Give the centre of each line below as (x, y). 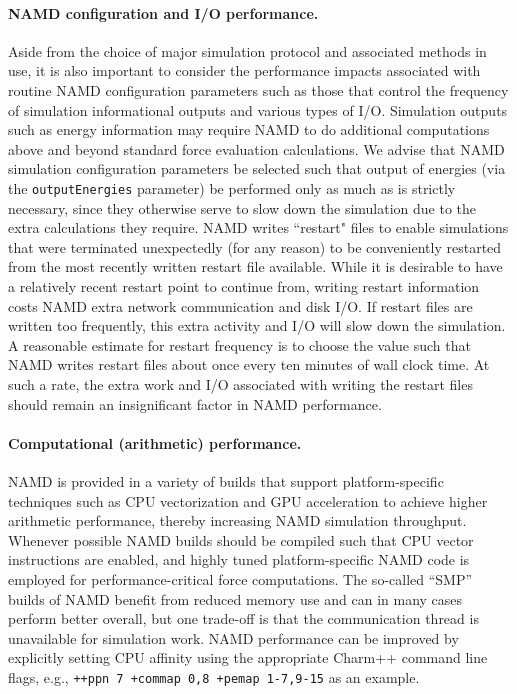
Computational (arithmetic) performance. (155, 442)
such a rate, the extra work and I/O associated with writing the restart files (240, 383)
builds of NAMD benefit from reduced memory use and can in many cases (235, 598)
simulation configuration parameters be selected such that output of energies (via (257, 168)
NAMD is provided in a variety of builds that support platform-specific (226, 480)
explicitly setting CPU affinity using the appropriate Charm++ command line (248, 657)
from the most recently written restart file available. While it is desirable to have (255, 266)
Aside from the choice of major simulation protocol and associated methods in (247, 50)
